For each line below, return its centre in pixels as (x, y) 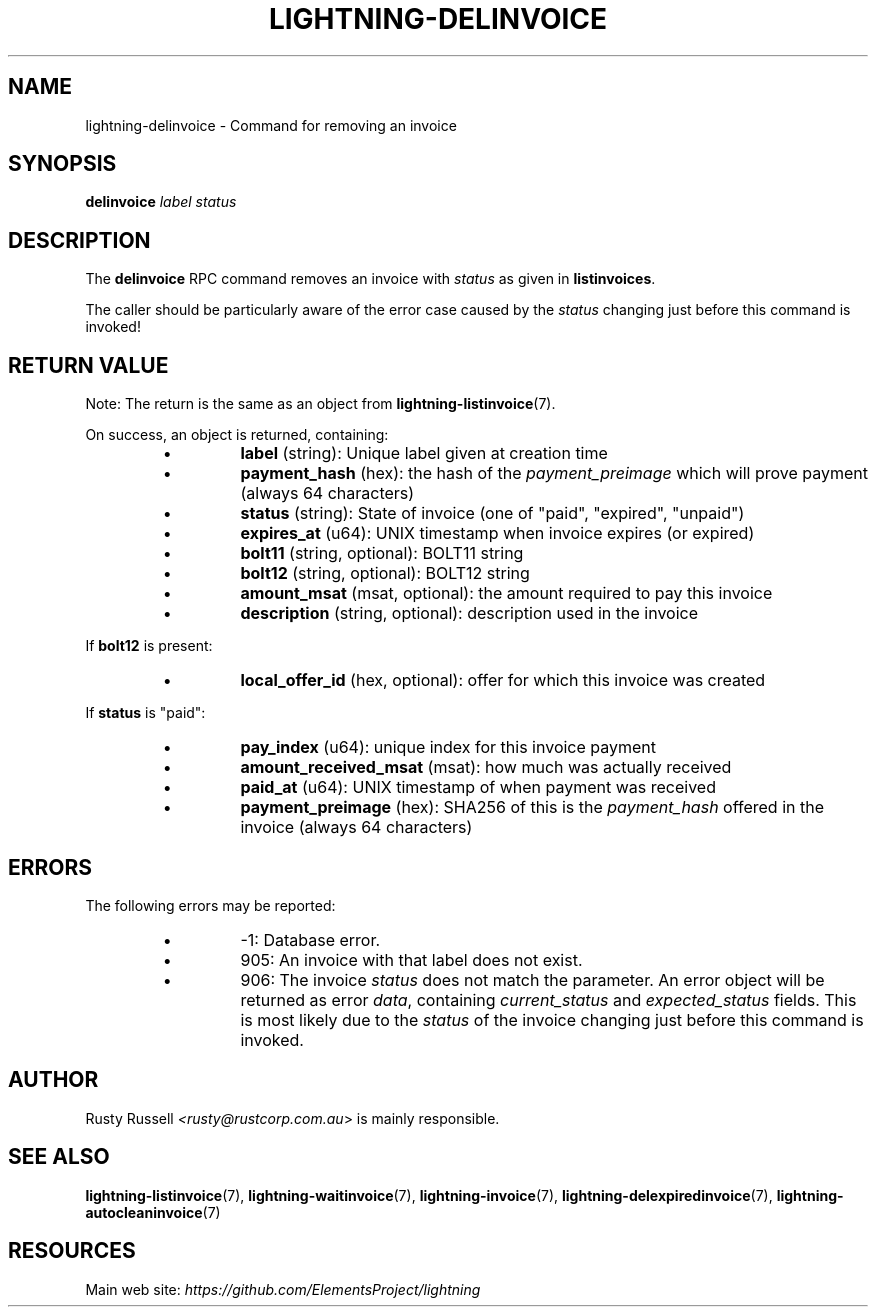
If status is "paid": (145, 713)
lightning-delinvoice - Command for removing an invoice (271, 125)
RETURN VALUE (88, 365)
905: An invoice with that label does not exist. (411, 959)
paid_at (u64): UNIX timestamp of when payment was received (478, 787)
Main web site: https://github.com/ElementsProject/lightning (283, 1289)
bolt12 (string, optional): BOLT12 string (385, 573)
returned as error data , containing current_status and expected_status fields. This (548, 999)
